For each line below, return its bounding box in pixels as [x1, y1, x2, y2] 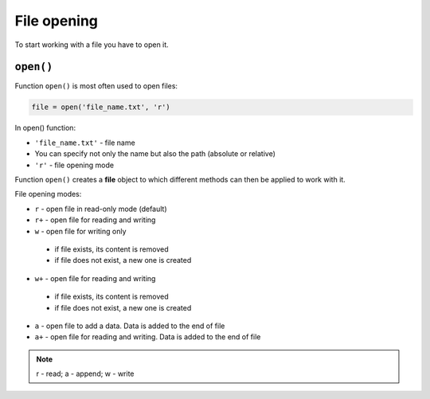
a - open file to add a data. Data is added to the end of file [34, 321, 225, 331]
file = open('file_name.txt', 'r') [31, 103, 170, 111]
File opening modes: [14, 190, 82, 199]
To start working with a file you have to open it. [14, 40, 169, 49]
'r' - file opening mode [34, 160, 115, 170]
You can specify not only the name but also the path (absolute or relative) [34, 149, 276, 158]
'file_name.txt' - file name [34, 138, 135, 147]
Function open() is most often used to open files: [14, 81, 178, 91]
